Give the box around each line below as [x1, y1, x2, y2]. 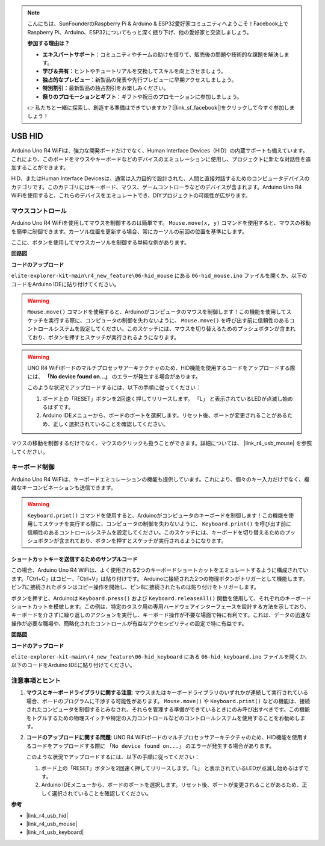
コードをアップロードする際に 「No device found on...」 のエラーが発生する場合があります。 [31, 742, 275, 750]
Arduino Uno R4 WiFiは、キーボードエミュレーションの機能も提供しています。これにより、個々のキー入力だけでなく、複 [11, 475, 310, 483]
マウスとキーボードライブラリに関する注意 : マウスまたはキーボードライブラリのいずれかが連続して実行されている [26, 689, 309, 696]
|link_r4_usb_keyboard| [26, 829, 84, 836]
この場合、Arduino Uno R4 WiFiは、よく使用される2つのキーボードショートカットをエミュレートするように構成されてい [11, 566, 309, 574]
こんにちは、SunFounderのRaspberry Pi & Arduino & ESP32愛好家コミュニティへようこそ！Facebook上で [27, 20, 289, 27]
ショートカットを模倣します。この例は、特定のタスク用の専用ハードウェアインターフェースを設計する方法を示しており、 [11, 603, 310, 610]
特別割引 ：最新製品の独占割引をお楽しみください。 [42, 84, 169, 92]
